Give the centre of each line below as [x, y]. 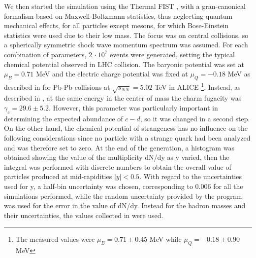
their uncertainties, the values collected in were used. [84, 215]
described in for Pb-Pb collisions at [57, 87]
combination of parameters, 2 [48, 54]
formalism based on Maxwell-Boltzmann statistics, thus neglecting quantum [118, 16]
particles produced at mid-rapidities [58, 176]
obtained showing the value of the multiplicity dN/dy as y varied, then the [117, 157]
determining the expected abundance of [64, 118]
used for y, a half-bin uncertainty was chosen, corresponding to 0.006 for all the [124, 186]
